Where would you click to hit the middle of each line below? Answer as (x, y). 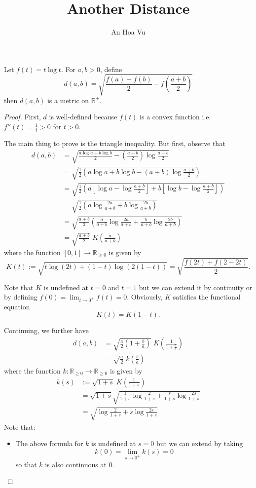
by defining (21, 297)
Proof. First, (22, 117)
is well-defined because (83, 117)
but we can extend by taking (200, 443)
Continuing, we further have (46, 330)
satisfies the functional (207, 297)
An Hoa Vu (128, 32)
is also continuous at (76, 464)
